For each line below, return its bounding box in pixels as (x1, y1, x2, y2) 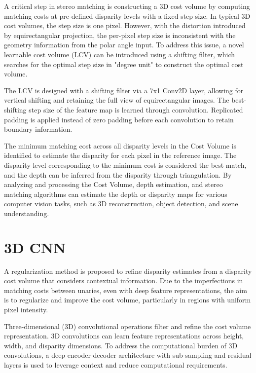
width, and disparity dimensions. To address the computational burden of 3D (4, 340, 238, 350)
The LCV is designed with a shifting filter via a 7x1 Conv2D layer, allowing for (4, 85, 244, 95)
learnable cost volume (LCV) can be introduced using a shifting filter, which (4, 49, 235, 59)
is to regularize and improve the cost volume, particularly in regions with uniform (4, 295, 251, 305)
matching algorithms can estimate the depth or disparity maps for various (4, 188, 227, 199)
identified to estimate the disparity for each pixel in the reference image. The (4, 150, 237, 160)
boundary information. (4, 124, 73, 134)
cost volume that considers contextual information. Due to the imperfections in (4, 275, 243, 286)
